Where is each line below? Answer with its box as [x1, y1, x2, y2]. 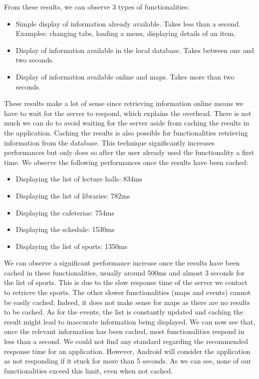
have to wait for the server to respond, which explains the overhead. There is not [4, 107, 252, 118]
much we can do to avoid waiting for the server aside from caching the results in [4, 117, 250, 128]
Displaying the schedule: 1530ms [15, 224, 115, 234]
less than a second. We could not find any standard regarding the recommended [4, 336, 248, 346]
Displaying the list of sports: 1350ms [15, 240, 128, 251]
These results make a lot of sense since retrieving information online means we [4, 98, 244, 108]
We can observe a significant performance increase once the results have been [4, 257, 240, 268]
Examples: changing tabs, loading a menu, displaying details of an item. [15, 28, 236, 38]
